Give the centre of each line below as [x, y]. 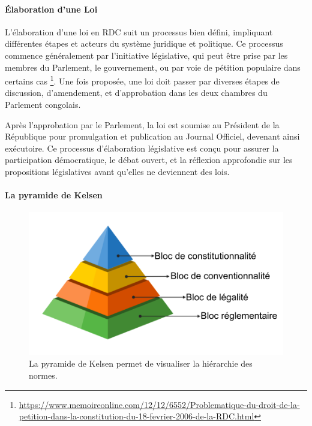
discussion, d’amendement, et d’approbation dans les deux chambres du [136, 93]
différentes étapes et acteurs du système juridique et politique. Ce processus [144, 43]
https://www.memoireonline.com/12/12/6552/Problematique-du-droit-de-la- [159, 404]
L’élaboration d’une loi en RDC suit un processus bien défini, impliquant [139, 31]
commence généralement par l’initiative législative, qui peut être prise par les [146, 55]
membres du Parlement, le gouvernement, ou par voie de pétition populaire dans [153, 67]
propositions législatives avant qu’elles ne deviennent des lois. [117, 171]
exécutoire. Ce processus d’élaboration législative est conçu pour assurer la [142, 148]
